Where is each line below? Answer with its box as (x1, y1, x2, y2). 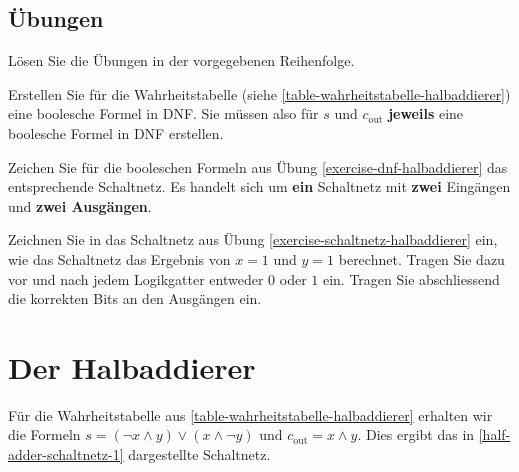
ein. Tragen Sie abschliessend (322, 268, 500, 289)
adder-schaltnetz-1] (8, 444, 124, 465)
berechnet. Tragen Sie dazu (338, 248, 505, 269)
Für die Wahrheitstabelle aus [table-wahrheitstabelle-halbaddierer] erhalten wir (8, 404, 493, 425)
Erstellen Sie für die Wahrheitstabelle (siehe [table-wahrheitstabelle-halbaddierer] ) (8, 83, 511, 104)
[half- (478, 424, 511, 445)
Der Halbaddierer (8, 346, 256, 387)
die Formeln (8, 424, 81, 445)
